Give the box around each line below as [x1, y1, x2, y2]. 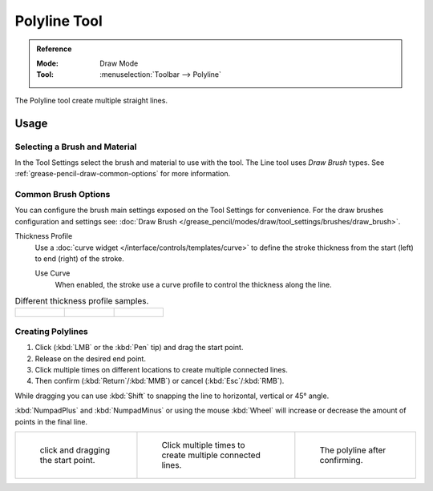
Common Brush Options [14, 189, 111, 200]
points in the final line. [14, 417, 88, 426]
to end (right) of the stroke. [34, 253, 124, 264]
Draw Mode [99, 58, 139, 68]
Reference [36, 44, 72, 54]
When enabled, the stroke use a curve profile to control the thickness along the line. [55, 280, 332, 289]
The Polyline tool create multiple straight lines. [14, 95, 168, 105]
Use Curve [34, 268, 71, 278]
